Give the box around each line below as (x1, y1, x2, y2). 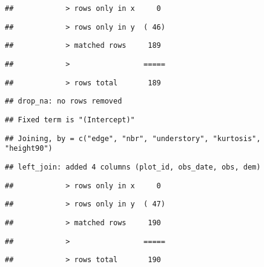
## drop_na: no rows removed (5, 97, 122, 106)
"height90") (5, 144, 53, 153)
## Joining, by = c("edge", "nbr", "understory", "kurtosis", (5, 134, 261, 143)
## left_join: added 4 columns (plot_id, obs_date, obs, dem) (5, 162, 261, 171)
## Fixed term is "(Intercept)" (5, 115, 135, 124)
